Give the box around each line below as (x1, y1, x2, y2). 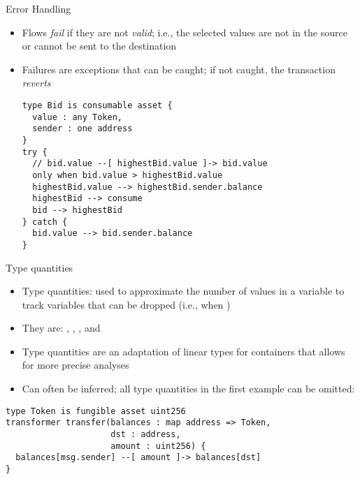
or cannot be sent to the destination (22, 38, 177, 53)
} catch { (22, 216, 68, 227)
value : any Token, (32, 112, 122, 122)
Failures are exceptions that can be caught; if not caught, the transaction (22, 61, 336, 76)
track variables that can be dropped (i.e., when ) (22, 297, 231, 311)
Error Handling (6, 1, 71, 15)
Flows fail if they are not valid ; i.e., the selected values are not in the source (22, 24, 347, 39)
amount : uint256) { (110, 441, 206, 451)
